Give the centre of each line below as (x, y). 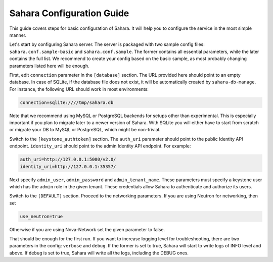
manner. (18, 35)
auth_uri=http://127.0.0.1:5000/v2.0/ (68, 160)
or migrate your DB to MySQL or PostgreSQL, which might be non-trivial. (85, 130)
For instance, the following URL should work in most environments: (79, 89)
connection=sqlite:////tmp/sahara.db (67, 102)
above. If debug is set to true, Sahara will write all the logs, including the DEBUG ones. (99, 253)
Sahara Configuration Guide (69, 13)
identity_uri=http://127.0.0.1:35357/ (68, 166)
